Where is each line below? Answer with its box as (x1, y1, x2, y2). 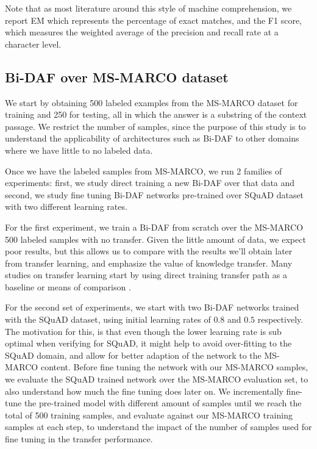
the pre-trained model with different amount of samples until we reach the (24, 397, 302, 409)
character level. (5, 37, 62, 50)
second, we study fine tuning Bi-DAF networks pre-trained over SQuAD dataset (5, 188, 304, 201)
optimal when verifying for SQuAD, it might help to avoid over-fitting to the (5, 337, 292, 350)
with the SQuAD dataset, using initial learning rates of (5, 313, 211, 326)
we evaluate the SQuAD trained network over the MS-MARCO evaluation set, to (5, 373, 308, 386)
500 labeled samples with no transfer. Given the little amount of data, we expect (5, 232, 306, 245)
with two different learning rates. (5, 200, 127, 213)
